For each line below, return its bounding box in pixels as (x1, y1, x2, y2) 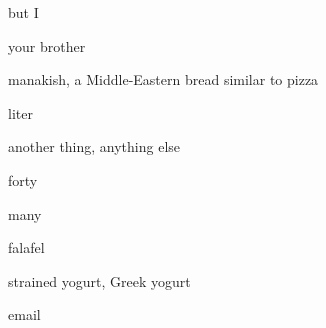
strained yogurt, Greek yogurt (8, 270, 191, 291)
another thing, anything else (8, 136, 181, 157)
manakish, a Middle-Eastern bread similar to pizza (8, 69, 319, 90)
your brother (8, 35, 86, 56)
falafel (8, 237, 45, 258)
